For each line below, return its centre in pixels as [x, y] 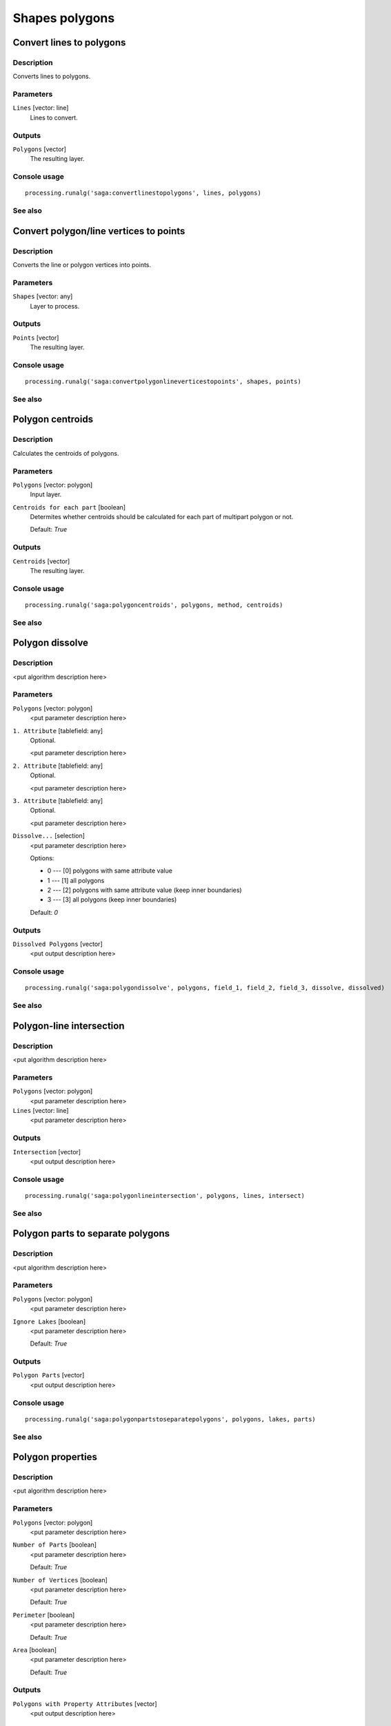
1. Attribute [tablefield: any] [58, 730]
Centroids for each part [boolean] [69, 507]
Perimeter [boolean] [44, 1615]
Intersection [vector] [47, 1152]
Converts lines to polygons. [52, 77]
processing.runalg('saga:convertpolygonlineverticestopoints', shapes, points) [163, 382]
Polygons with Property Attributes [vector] [85, 1704]
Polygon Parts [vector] [49, 1375]
